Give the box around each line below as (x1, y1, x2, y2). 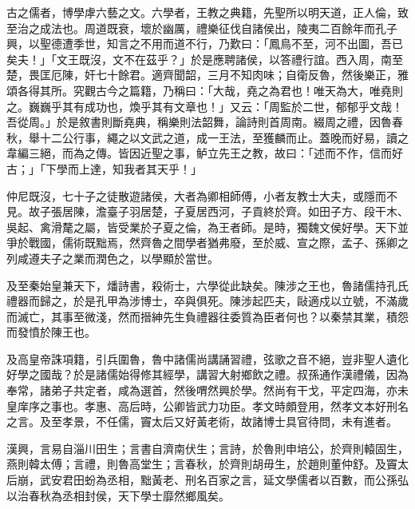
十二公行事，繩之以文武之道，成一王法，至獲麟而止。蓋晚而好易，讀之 (39, 129, 409, 145)
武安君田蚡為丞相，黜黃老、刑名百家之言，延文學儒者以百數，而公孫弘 (39, 471, 409, 488)
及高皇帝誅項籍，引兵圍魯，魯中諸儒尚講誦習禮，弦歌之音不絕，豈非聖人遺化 (6, 350, 409, 367)
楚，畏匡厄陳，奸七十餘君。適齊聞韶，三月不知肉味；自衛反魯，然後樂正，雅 (6, 66, 409, 83)
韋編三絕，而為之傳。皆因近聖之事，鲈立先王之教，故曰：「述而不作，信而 (6, 145, 392, 161)
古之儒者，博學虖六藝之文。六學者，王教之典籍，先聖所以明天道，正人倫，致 (6, 4, 409, 20)
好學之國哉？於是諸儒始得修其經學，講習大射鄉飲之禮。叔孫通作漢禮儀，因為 (6, 366, 409, 383)
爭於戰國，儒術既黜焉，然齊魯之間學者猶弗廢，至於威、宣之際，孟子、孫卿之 (6, 234, 409, 251)
